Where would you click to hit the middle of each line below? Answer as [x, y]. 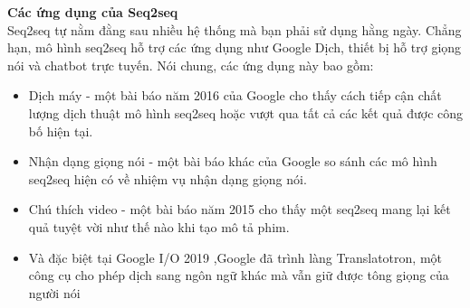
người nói [54, 292]
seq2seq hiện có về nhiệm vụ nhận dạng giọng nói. [168, 178]
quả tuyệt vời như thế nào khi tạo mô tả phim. [159, 226]
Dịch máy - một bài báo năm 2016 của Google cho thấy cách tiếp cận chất [235, 95]
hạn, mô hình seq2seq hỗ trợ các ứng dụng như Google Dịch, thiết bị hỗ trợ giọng [235, 47]
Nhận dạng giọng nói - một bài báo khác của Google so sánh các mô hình [233, 161]
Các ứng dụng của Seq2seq [93, 12]
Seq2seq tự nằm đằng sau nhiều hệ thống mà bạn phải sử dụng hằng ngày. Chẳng [235, 29]
